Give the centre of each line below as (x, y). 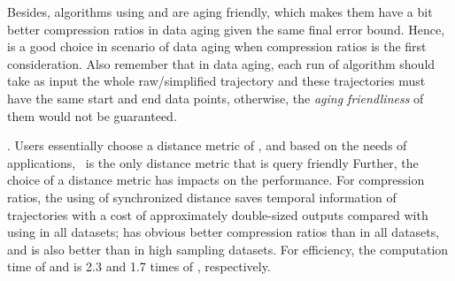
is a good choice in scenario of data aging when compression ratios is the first (217, 46)
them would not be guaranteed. (92, 115)
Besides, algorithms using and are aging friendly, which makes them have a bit (220, 11)
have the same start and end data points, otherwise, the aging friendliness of (216, 98)
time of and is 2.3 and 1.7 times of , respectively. (139, 266)
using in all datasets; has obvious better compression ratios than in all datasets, (224, 232)
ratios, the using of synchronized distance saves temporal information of (202, 197)
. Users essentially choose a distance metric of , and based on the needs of (207, 145)
